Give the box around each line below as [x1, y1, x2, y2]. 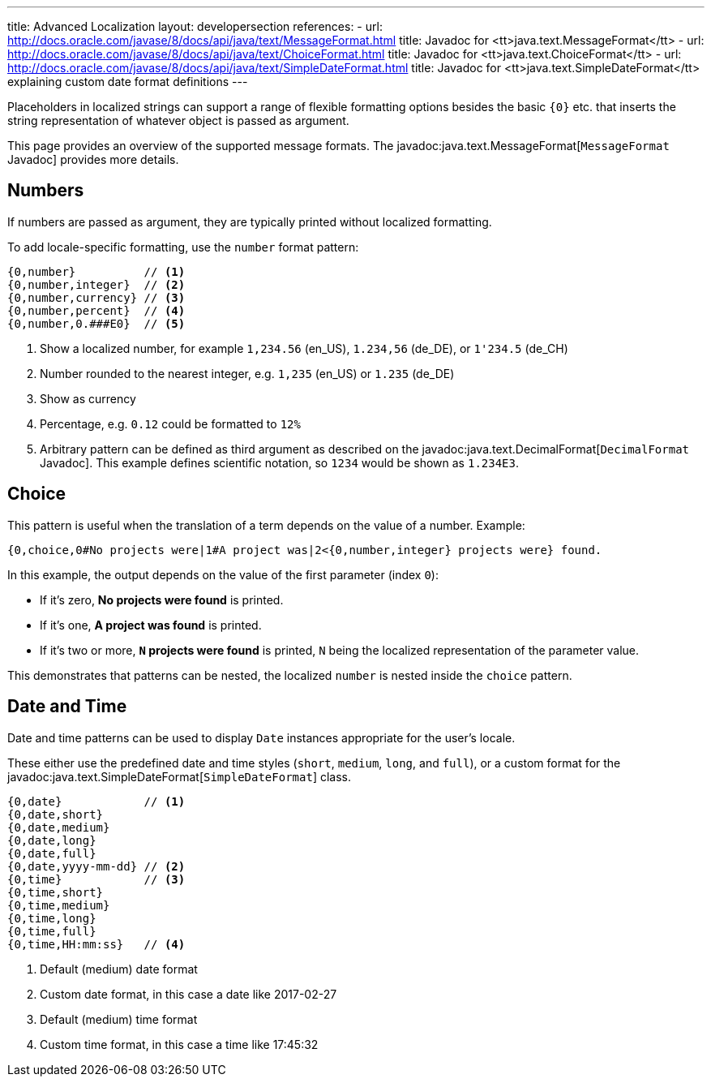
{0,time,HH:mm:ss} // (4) [7, 937, 186, 951]
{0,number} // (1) [7, 264, 186, 278]
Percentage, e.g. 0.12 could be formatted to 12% [40, 416, 301, 431]
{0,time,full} [7, 924, 96, 938]
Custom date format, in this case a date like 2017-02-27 [40, 986, 337, 1001]
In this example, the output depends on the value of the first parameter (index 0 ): [7, 567, 439, 582]
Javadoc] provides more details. [7, 153, 179, 166]
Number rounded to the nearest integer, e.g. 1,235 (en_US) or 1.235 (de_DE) [40, 366, 455, 380]
